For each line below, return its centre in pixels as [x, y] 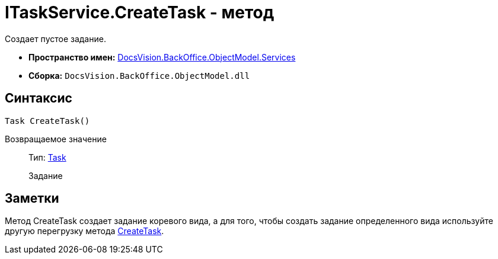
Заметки [32, 199]
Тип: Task [47, 157]
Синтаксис [39, 98]
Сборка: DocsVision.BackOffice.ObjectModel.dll [139, 75]
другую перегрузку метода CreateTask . [84, 231]
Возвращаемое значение [56, 139]
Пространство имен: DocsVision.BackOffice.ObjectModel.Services [162, 57]
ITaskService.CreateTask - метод [140, 12]
